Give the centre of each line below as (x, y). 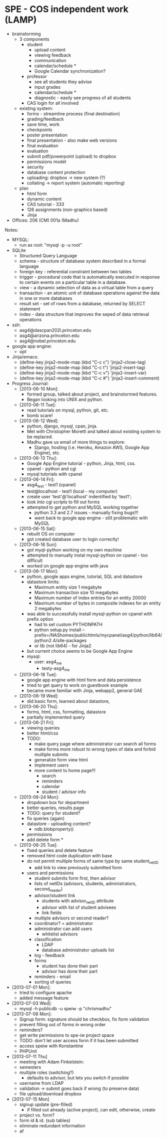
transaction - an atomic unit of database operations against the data (89, 293)
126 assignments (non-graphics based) (67, 210)
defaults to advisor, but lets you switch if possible (78, 1078)
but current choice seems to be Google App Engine (80, 651)
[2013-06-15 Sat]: (37, 528)
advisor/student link (55, 895)
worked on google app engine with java (67, 565)
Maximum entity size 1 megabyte (68, 587)
